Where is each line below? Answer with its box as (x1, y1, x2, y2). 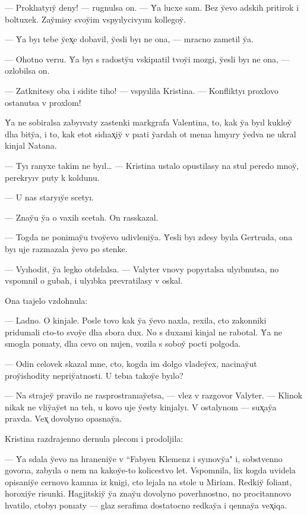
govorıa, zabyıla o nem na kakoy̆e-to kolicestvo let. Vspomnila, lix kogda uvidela (5, 464, 296, 476)
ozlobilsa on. (5, 64, 50, 77)
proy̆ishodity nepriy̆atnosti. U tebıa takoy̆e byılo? (5, 369, 183, 381)
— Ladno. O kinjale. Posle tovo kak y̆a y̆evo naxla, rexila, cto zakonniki (5, 314, 267, 326)
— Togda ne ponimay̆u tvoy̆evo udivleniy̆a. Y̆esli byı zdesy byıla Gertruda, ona (5, 231, 293, 243)
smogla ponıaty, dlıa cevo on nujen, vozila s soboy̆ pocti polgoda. (5, 337, 241, 350)
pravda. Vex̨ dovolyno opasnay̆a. (5, 412, 122, 425)
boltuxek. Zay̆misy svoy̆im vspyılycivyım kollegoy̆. (5, 12, 186, 25)
